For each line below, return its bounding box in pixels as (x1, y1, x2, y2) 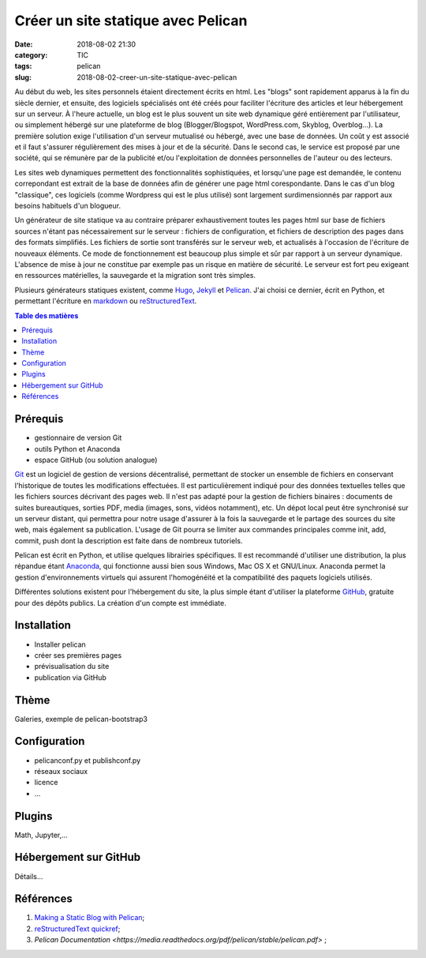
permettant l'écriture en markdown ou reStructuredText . (14, 296, 197, 306)
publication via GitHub (34, 672, 106, 682)
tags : (14, 62, 32, 71)
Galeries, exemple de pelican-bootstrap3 (14, 714, 148, 723)
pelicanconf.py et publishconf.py (34, 755, 141, 765)
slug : (14, 72, 32, 82)
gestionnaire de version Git (34, 433, 122, 442)
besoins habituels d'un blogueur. (14, 201, 121, 211)
